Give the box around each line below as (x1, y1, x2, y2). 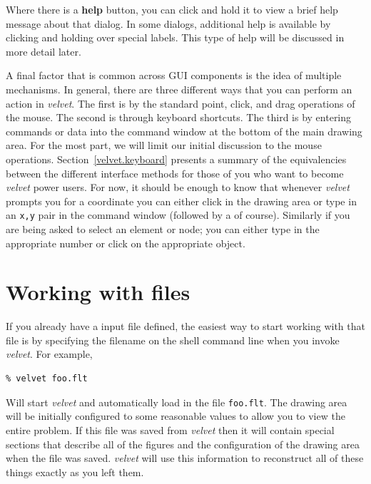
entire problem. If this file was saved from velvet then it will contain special (6, 422, 335, 437)
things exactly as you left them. (6, 464, 144, 479)
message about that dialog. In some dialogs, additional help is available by (6, 16, 331, 31)
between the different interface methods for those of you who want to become (6, 165, 344, 180)
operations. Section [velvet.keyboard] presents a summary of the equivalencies (6, 151, 347, 166)
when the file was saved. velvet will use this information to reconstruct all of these (6, 450, 364, 465)
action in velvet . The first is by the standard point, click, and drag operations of (6, 96, 355, 110)
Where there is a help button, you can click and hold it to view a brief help (6, 2, 338, 16)
